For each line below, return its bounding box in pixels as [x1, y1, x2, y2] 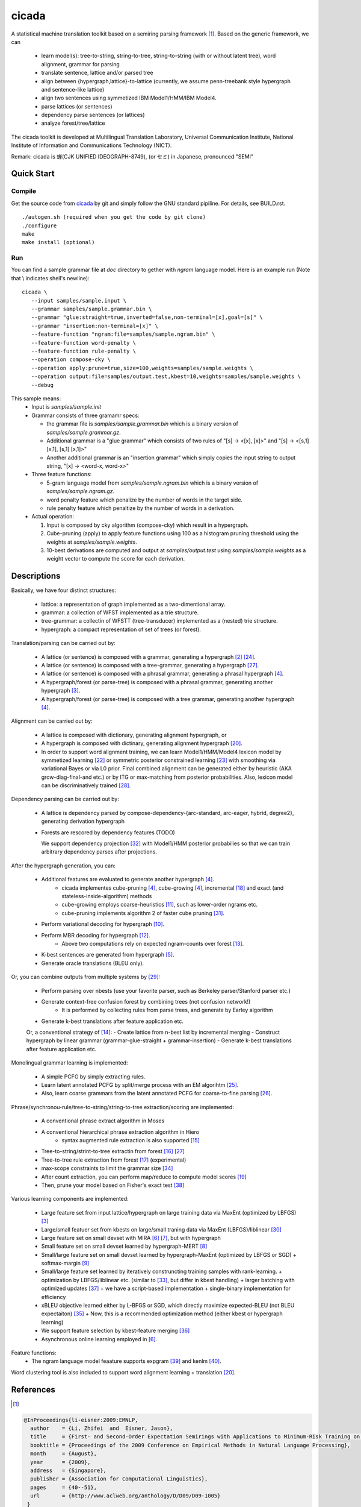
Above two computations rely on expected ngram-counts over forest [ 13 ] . [61, 940, 244, 947]
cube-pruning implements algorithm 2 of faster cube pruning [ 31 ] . [61, 909, 225, 916]
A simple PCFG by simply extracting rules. [41, 1073, 146, 1080]
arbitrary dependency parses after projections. [41, 848, 158, 855]
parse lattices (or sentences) [41, 102, 113, 110]
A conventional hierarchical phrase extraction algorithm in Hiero [41, 1128, 200, 1136]
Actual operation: [31, 513, 75, 520]
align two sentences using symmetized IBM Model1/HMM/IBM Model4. [41, 94, 217, 102]
